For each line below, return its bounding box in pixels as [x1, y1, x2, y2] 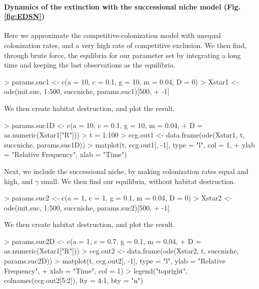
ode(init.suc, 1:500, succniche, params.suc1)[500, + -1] [4, 86, 169, 96]
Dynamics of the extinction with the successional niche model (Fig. [4, 1, 241, 11]
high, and [4, 175, 33, 186]
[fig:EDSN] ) [4, 11, 45, 21]
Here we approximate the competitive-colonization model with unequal [4, 30, 221, 40]
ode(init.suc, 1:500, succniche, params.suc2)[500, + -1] [4, 202, 169, 212]
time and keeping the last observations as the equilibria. [4, 59, 175, 70]
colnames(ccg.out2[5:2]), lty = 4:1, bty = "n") [4, 275, 143, 285]
